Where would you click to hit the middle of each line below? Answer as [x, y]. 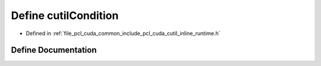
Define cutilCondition [65, 15]
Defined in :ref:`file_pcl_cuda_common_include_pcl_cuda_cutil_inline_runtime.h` [123, 33]
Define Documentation [54, 50]
